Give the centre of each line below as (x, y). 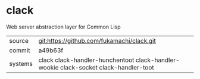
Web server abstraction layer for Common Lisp (63, 27)
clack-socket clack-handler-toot (107, 67)
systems (21, 64)
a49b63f (51, 50)
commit (20, 50)
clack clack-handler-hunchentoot (86, 60)
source (19, 40)
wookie (49, 67)
